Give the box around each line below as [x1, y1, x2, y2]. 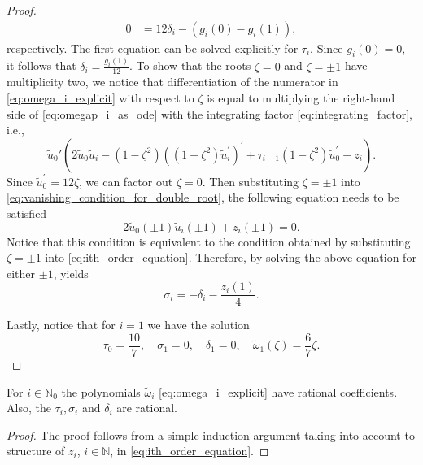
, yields [53, 264, 89, 281]
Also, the [7, 399, 51, 416]
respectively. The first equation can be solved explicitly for [7, 39, 299, 56]
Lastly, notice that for [7, 316, 116, 333]
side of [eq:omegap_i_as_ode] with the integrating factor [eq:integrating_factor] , [7, 105, 412, 122]
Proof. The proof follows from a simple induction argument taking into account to [7, 426, 415, 443]
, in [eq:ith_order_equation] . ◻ [110, 442, 269, 459]
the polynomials [61, 383, 141, 400]
